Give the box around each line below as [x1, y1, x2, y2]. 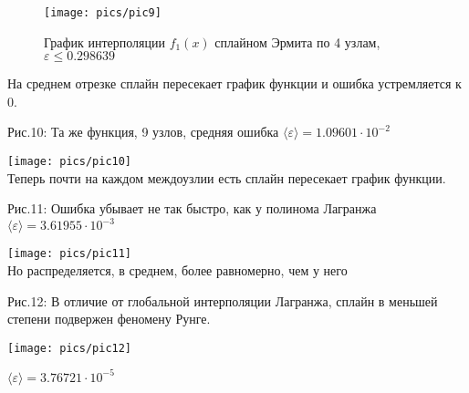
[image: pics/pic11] [7, 247, 132, 261]
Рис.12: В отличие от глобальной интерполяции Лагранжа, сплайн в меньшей [7, 291, 438, 310]
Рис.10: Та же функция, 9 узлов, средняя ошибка [7, 122, 279, 141]
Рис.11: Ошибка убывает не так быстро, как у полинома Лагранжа [7, 199, 377, 218]
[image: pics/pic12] [7, 341, 132, 355]
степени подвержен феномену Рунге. [7, 309, 211, 328]
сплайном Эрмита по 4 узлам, [214, 32, 380, 51]
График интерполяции [44, 32, 165, 51]
